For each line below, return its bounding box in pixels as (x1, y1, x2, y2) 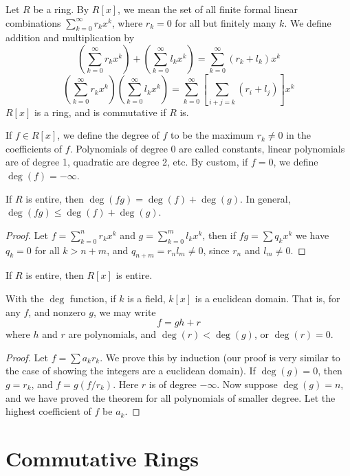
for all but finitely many (175, 15, 276, 30)
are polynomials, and (68, 327, 157, 341)
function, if (69, 291, 116, 305)
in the (286, 128, 311, 142)
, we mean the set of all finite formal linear (118, 2, 298, 16)
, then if (202, 227, 236, 242)
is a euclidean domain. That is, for (195, 291, 340, 305)
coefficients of (6, 141, 63, 155)
